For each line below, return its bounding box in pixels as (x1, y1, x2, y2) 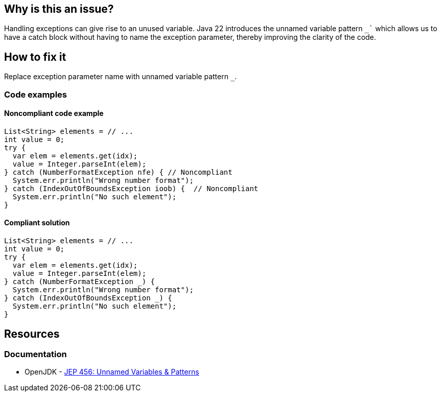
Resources (4, 327, 60, 340)
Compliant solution (4, 218, 70, 227)
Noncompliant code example (4, 109, 104, 118)
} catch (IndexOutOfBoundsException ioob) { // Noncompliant (4, 184, 259, 193)
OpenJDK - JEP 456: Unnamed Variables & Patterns (25, 367, 199, 377)
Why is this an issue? (4, 3, 114, 15)
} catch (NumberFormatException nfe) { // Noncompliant (4, 168, 233, 176)
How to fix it (4, 50, 66, 63)
